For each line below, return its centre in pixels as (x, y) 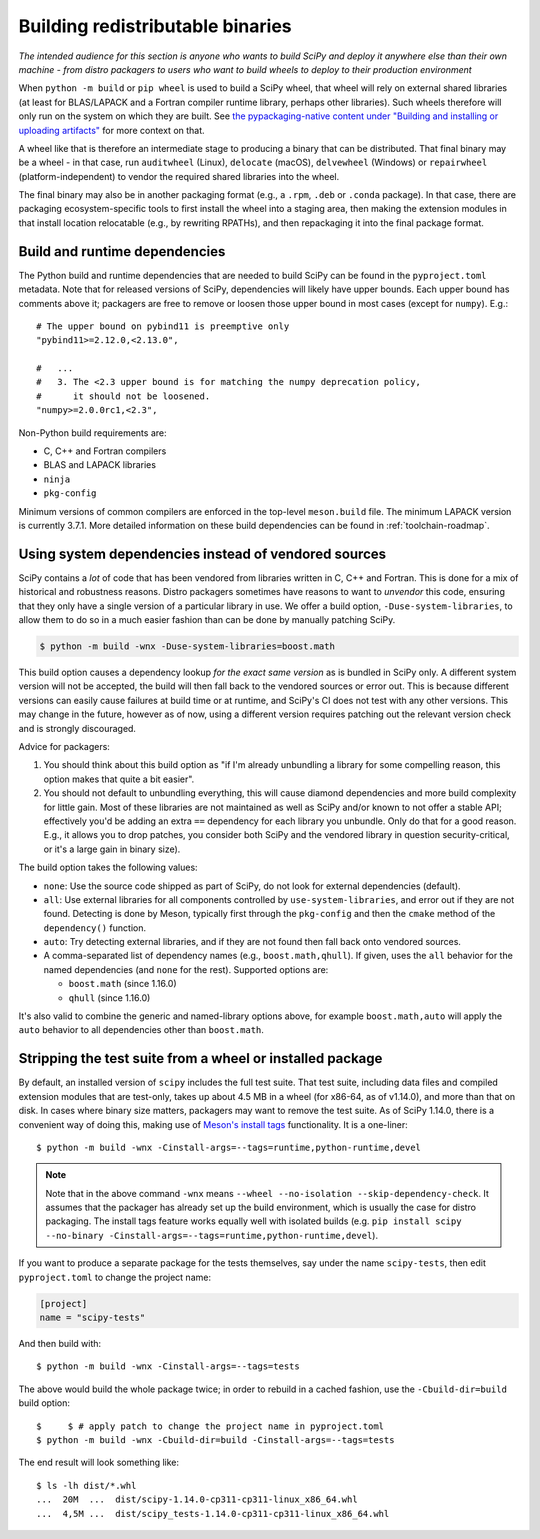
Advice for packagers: (64, 746)
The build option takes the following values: (108, 867)
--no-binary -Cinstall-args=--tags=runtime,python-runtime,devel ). (212, 1235)
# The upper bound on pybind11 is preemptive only (163, 326)
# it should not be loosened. (123, 396)
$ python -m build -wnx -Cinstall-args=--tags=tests (168, 1366)
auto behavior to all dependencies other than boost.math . (141, 1030)
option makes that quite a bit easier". (119, 779)
